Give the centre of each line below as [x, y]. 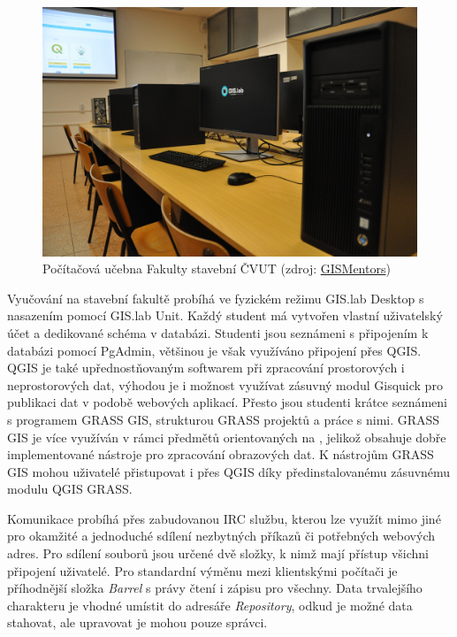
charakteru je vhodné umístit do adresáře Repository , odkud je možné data [210, 605]
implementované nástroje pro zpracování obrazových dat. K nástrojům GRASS [221, 454]
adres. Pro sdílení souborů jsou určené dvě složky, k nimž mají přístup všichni [218, 553]
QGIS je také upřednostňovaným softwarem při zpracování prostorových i [206, 368]
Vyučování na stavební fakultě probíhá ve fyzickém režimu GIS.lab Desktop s [216, 298]
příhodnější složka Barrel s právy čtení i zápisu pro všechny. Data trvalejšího [215, 588]
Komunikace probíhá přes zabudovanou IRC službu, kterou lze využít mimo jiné [224, 518]
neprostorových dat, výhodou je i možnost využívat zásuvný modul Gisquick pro [225, 384]
